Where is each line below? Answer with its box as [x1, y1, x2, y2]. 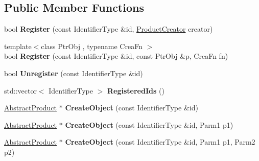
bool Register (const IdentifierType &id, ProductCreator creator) [4, 24, 213, 34]
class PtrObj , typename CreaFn [41, 40, 143, 51]
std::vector [4, 85, 37, 96]
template [4, 40, 32, 51]
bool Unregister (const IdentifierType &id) [4, 67, 143, 78]
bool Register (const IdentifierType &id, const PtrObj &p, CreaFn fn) [4, 51, 228, 61]
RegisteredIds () [107, 85, 164, 96]
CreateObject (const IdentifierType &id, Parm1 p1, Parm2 [65, 136, 255, 147]
